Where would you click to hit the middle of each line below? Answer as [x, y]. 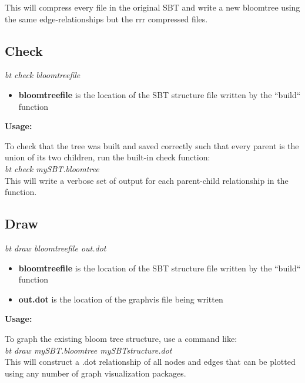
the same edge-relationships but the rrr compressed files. [106, 19]
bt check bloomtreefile [43, 75]
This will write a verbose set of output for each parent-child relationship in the [147, 180]
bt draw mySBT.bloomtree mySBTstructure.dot [88, 350]
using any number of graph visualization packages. [95, 373]
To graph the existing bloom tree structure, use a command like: [121, 338]
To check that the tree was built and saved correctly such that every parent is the [152, 145]
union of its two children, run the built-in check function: [108, 157]
